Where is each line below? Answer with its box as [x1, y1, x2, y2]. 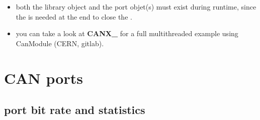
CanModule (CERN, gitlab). [16, 38, 104, 48]
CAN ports [4, 67, 83, 88]
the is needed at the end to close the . [16, 11, 132, 22]
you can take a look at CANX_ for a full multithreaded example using [16, 28, 238, 39]
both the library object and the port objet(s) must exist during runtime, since [16, 2, 256, 12]
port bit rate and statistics [4, 102, 145, 117]
